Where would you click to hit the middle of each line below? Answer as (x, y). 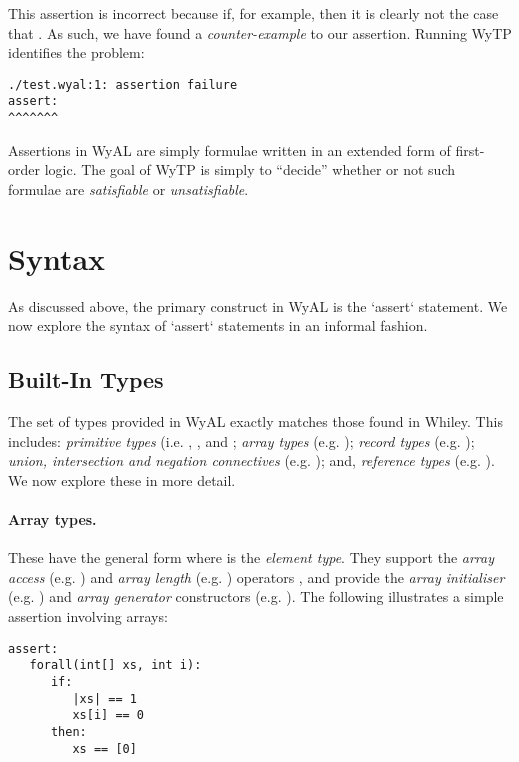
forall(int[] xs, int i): (115, 665)
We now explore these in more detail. (122, 479)
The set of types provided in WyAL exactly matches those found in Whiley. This (255, 421)
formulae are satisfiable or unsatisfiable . (128, 188)
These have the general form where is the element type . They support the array (251, 557)
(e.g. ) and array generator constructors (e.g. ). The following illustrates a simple (256, 596)
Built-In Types (86, 379)
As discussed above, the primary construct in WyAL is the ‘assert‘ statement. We (258, 305)
